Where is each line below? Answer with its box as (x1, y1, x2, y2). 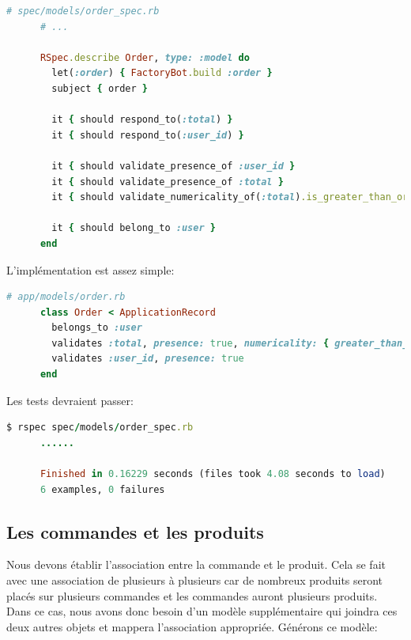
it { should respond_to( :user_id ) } (51, 129, 244, 141)
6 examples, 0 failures (40, 483, 165, 495)
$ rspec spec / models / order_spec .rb (6, 422, 194, 434)
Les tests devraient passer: (6, 392, 134, 408)
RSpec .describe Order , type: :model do (40, 51, 250, 63)
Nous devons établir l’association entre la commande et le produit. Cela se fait (6, 556, 386, 573)
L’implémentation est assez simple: (6, 261, 175, 278)
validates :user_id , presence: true (51, 353, 244, 365)
